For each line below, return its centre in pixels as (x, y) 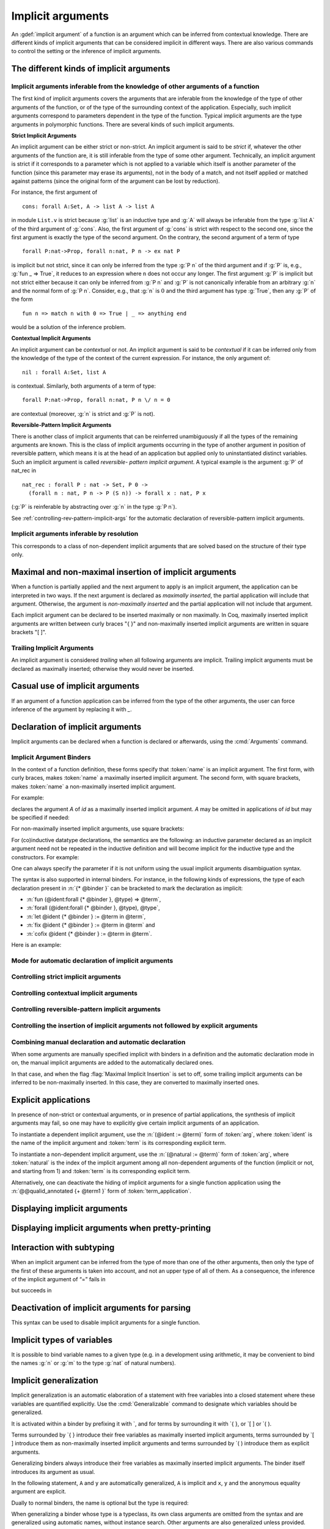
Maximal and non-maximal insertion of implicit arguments (124, 572)
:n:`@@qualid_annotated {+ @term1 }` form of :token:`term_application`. (101, 1191)
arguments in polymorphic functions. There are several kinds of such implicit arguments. (123, 124)
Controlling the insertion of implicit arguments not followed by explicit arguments (134, 1026)
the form (22, 299)
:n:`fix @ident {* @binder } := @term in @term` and (91, 925)
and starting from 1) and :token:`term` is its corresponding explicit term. (101, 1171)
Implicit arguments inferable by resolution (75, 534)
